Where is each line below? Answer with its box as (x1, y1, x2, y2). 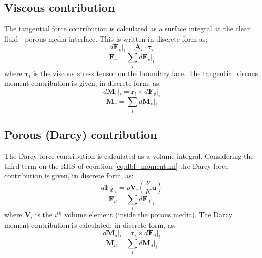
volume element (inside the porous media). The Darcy (64, 209, 233, 220)
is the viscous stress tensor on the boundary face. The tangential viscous (33, 67, 258, 78)
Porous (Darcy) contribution (4, 127, 157, 142)
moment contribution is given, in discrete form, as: (4, 78, 161, 88)
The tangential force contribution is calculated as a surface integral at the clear (4, 23, 250, 34)
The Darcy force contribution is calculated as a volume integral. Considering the (4, 151, 254, 161)
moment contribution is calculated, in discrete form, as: (4, 219, 176, 230)
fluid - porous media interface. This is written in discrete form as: (4, 33, 208, 44)
